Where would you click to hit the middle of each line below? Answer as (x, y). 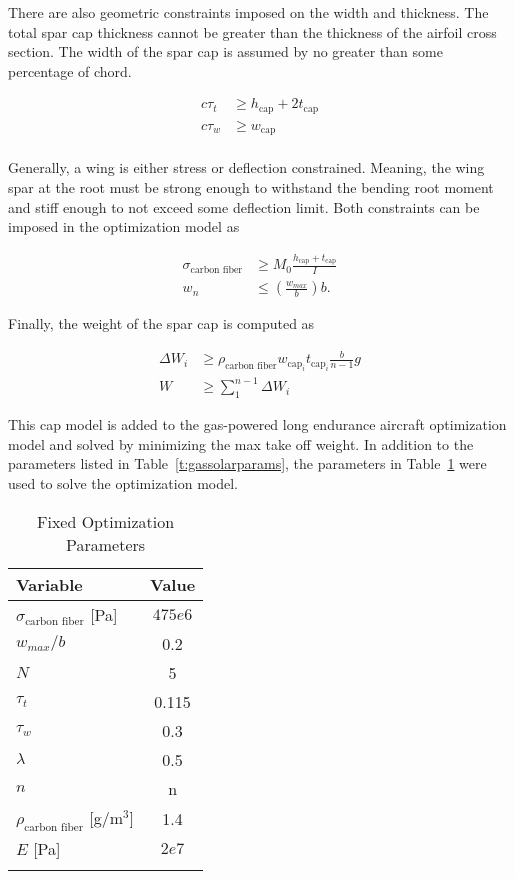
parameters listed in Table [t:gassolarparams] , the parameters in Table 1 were (247, 463)
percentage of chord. (70, 70)
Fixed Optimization (105, 521)
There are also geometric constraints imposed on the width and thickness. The (248, 12)
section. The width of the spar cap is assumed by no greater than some (225, 51)
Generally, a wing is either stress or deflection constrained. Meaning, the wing (246, 167)
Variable (49, 584)
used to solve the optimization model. (123, 483)
